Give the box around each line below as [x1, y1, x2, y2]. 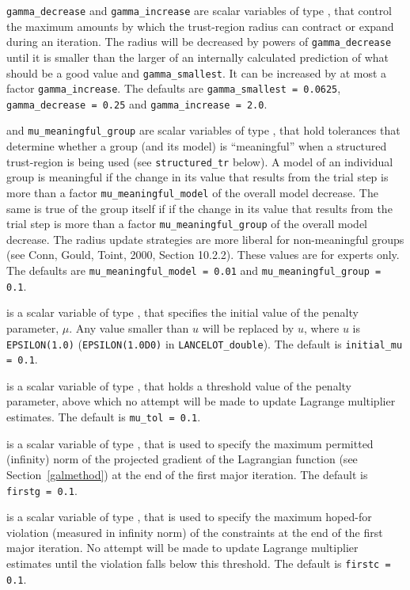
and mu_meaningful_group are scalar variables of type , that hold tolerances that [6, 122, 401, 139]
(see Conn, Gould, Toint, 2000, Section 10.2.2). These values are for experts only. [6, 246, 400, 263]
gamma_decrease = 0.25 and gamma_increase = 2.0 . [6, 95, 268, 112]
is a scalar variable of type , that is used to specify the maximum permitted [6, 435, 374, 451]
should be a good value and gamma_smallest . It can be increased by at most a [6, 64, 387, 81]
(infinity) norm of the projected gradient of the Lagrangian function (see [6, 451, 358, 467]
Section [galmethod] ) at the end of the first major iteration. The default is [6, 466, 368, 482]
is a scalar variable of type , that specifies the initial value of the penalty [6, 304, 359, 321]
